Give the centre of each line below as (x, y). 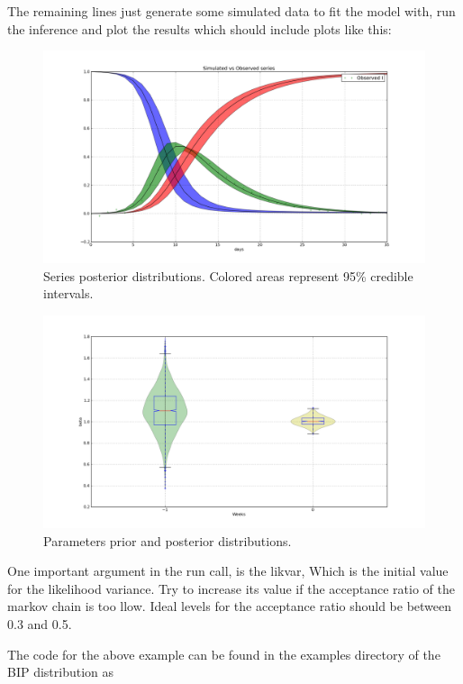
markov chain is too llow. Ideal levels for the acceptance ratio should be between (230, 606)
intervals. (68, 293)
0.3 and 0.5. (40, 623)
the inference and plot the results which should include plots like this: (200, 28)
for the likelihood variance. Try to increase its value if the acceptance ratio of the (231, 588)
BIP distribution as (61, 672)
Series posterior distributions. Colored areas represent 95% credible (228, 275)
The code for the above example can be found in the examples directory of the (224, 654)
